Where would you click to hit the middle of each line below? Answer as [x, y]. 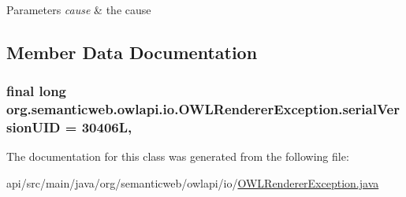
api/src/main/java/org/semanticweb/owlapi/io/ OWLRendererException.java [193, 183]
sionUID [34, 127]
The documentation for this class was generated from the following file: [178, 156]
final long [37, 91]
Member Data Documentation [132, 52]
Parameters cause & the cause [79, 9]
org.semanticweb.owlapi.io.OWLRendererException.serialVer [203, 109]
